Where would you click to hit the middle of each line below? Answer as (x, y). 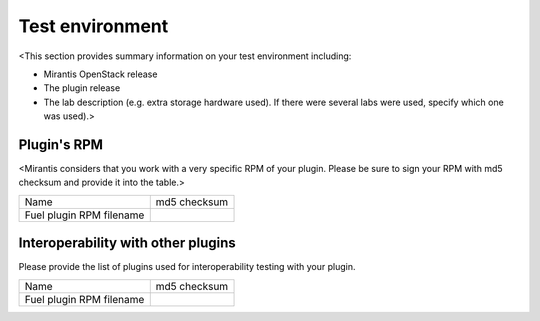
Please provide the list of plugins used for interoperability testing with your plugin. (187, 267)
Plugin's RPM (61, 144)
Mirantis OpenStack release (100, 74)
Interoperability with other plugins (127, 243)
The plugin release (82, 88)
